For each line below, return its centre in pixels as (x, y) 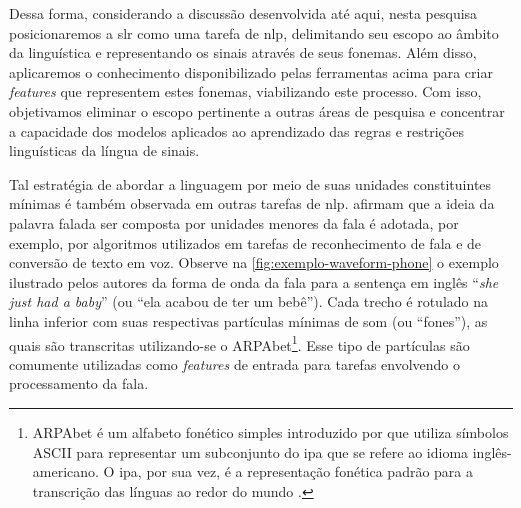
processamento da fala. (79, 383)
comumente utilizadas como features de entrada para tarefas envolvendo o (235, 363)
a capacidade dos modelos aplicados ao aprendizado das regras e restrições (236, 130)
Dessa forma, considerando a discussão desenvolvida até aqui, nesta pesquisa (243, 13)
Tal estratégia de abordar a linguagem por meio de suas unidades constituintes (250, 183)
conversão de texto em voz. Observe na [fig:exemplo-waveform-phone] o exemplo (254, 262)
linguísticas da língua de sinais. (104, 150)
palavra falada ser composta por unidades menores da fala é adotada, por (234, 222)
